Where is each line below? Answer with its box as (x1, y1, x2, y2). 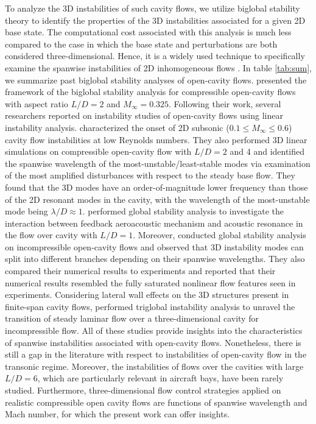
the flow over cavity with (5, 228, 97, 241)
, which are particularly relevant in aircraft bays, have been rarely (37, 372, 284, 384)
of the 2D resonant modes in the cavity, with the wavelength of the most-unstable (5, 193, 310, 205)
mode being (5, 205, 48, 217)
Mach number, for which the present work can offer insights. (5, 408, 230, 420)
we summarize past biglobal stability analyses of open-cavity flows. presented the (5, 73, 307, 86)
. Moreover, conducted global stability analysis (133, 228, 306, 241)
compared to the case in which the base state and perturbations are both (5, 37, 278, 50)
